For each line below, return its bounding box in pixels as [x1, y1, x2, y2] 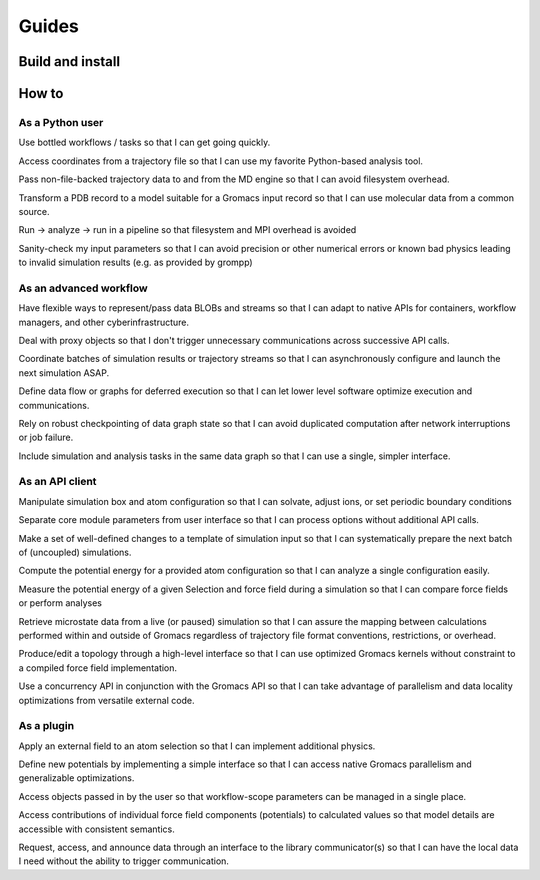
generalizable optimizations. [18, 772, 135, 784]
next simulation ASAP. [18, 366, 110, 379]
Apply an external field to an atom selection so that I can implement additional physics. [18, 740, 376, 752]
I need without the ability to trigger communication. [18, 855, 230, 867]
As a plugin [18, 719, 75, 733]
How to [18, 85, 64, 102]
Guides [18, 15, 80, 37]
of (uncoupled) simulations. [18, 546, 132, 559]
